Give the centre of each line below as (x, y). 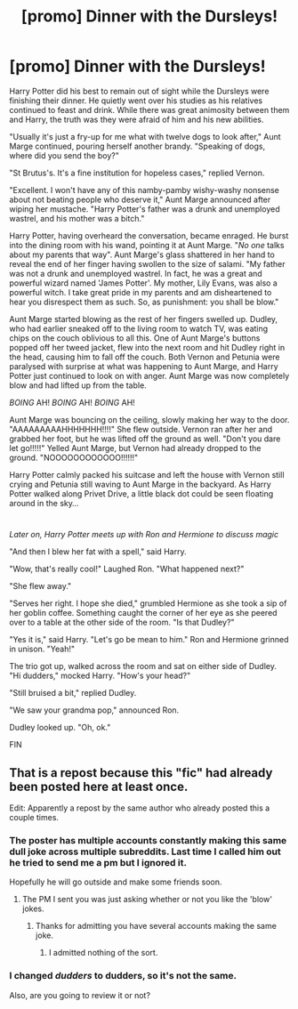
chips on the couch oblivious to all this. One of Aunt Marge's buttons (135, 338)
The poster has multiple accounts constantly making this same (148, 840)
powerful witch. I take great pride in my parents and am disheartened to (141, 292)
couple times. (34, 817)
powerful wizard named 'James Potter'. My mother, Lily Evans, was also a (143, 283)
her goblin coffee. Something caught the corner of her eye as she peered (143, 613)
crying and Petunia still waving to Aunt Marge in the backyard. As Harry (140, 484)
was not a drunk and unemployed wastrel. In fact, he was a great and (136, 273)
